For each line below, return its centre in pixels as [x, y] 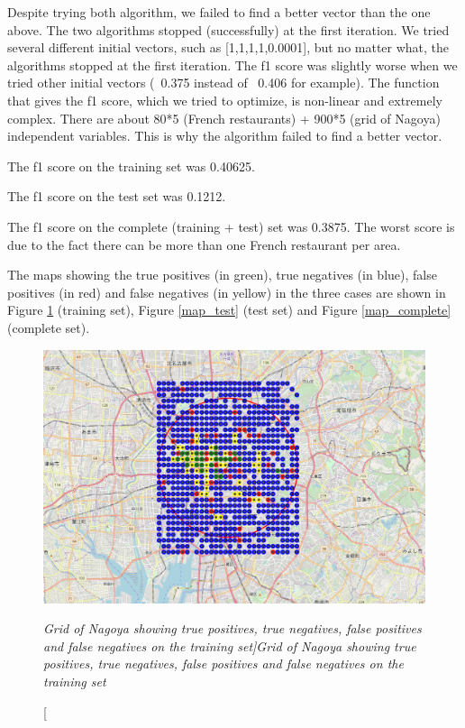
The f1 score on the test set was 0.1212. [117, 196]
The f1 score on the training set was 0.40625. [131, 166]
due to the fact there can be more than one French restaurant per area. [204, 244]
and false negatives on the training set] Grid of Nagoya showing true [230, 645]
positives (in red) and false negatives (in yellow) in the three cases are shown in [227, 292]
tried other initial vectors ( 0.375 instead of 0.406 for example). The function [223, 83]
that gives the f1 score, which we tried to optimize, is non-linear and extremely [225, 100]
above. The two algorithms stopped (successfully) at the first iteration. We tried [228, 29]
